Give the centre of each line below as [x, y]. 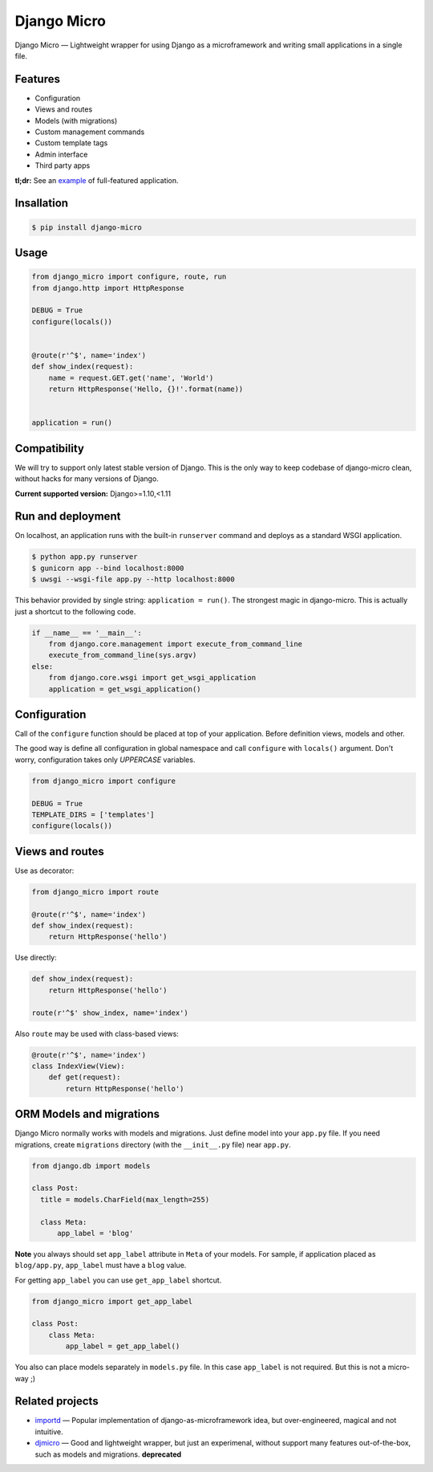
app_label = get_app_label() [123, 1346]
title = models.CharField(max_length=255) [125, 1199]
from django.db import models [91, 1166]
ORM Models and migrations [87, 1114]
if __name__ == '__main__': [87, 633]
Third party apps [63, 165]
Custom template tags [71, 143]
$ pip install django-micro [87, 227]
